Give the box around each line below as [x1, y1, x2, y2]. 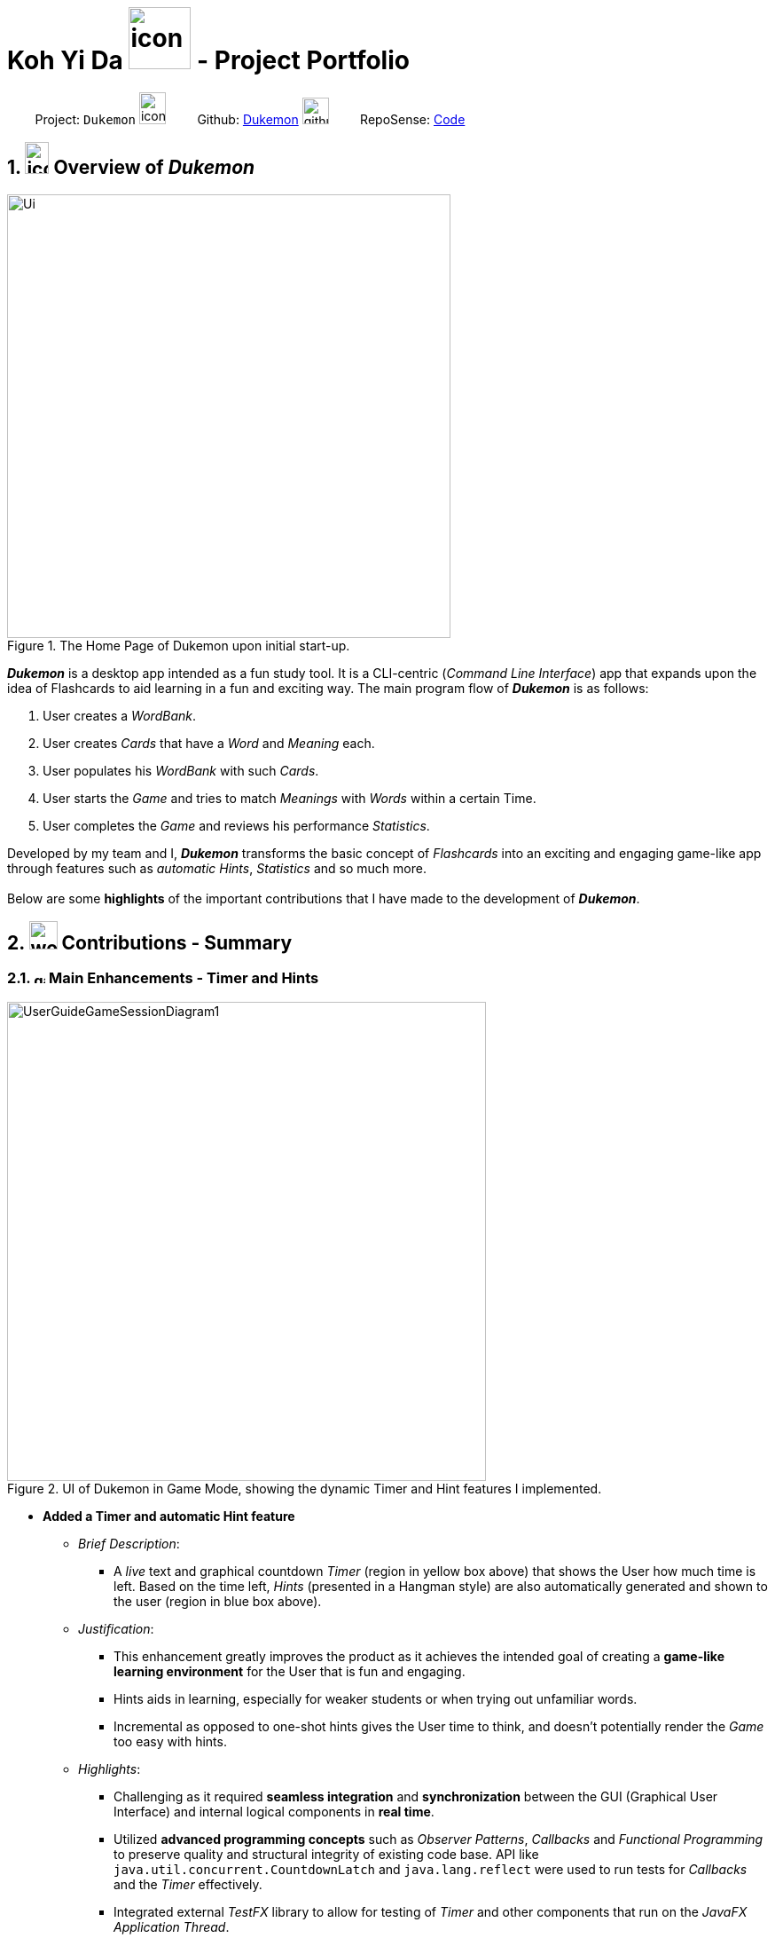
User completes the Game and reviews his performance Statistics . [43, 817, 430, 833]
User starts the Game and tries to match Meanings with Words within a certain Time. [43, 790, 536, 806]
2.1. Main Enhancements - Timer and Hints [7, 969, 319, 988]
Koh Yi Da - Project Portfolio [7, 45, 410, 75]
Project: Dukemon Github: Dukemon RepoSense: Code [35, 111, 466, 127]
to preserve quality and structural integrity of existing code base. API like [114, 1846, 539, 1862]
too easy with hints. [114, 1733, 227, 1749]
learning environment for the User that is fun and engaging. [114, 1663, 466, 1679]
